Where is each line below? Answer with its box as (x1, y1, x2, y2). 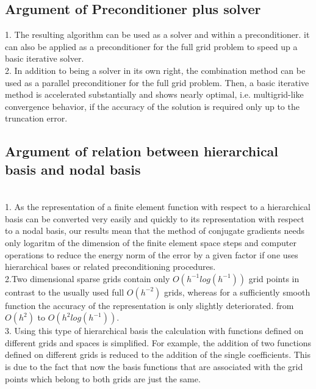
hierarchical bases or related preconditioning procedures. (5, 260, 216, 273)
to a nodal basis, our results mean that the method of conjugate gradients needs (5, 224, 304, 237)
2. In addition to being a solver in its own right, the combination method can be (5, 64, 306, 76)
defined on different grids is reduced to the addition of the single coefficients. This (5, 348, 311, 361)
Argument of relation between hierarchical (5, 142, 279, 161)
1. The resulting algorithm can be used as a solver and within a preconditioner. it (5, 28, 310, 41)
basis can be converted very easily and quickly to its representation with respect (5, 212, 304, 225)
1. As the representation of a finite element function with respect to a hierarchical (5, 200, 311, 213)
